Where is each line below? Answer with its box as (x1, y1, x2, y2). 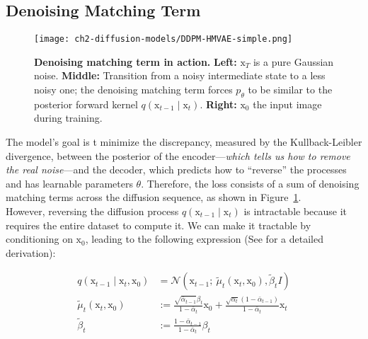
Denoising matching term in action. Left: (34, 54, 237, 69)
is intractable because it (243, 204, 347, 218)
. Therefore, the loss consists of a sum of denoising (141, 176, 360, 190)
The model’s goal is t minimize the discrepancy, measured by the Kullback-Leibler (6, 134, 362, 149)
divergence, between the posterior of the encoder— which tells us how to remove (6, 148, 350, 163)
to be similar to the (248, 82, 333, 97)
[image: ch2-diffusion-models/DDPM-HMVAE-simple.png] (34, 34, 293, 45)
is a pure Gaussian (253, 54, 334, 69)
